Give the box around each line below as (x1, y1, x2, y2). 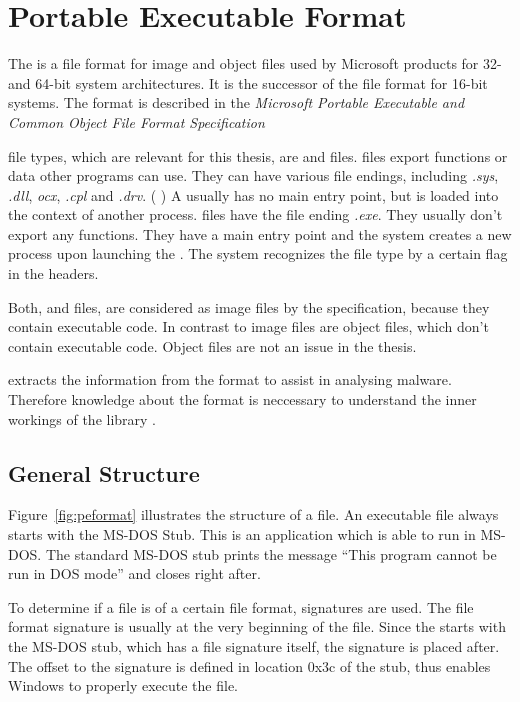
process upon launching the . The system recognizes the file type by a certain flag (8, 243, 508, 264)
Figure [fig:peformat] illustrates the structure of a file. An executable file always (8, 504, 499, 525)
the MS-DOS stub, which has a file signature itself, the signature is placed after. (8, 635, 500, 656)
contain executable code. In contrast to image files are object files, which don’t (8, 316, 489, 337)
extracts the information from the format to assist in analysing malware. (8, 369, 452, 390)
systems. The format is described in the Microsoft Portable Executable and (8, 92, 465, 113)
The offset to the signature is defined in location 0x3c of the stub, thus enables (8, 655, 491, 676)
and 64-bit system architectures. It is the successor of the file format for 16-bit (8, 72, 488, 93)
